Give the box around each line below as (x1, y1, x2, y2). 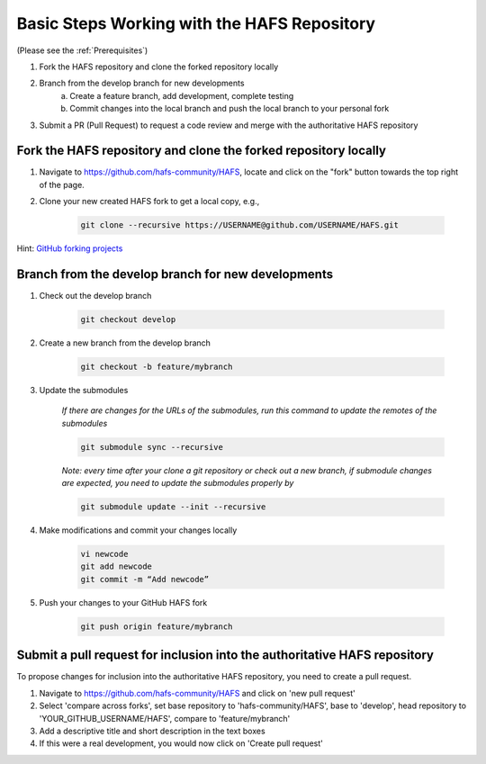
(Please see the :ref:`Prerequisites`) (16, 45, 148, 56)
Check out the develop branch (39, 291, 152, 301)
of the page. (39, 179, 85, 190)
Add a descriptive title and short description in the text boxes (39, 725, 265, 736)
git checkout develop (80, 315, 176, 325)
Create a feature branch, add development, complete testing (69, 90, 294, 101)
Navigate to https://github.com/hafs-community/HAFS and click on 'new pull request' (39, 688, 355, 698)
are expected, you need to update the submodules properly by (61, 478, 294, 489)
